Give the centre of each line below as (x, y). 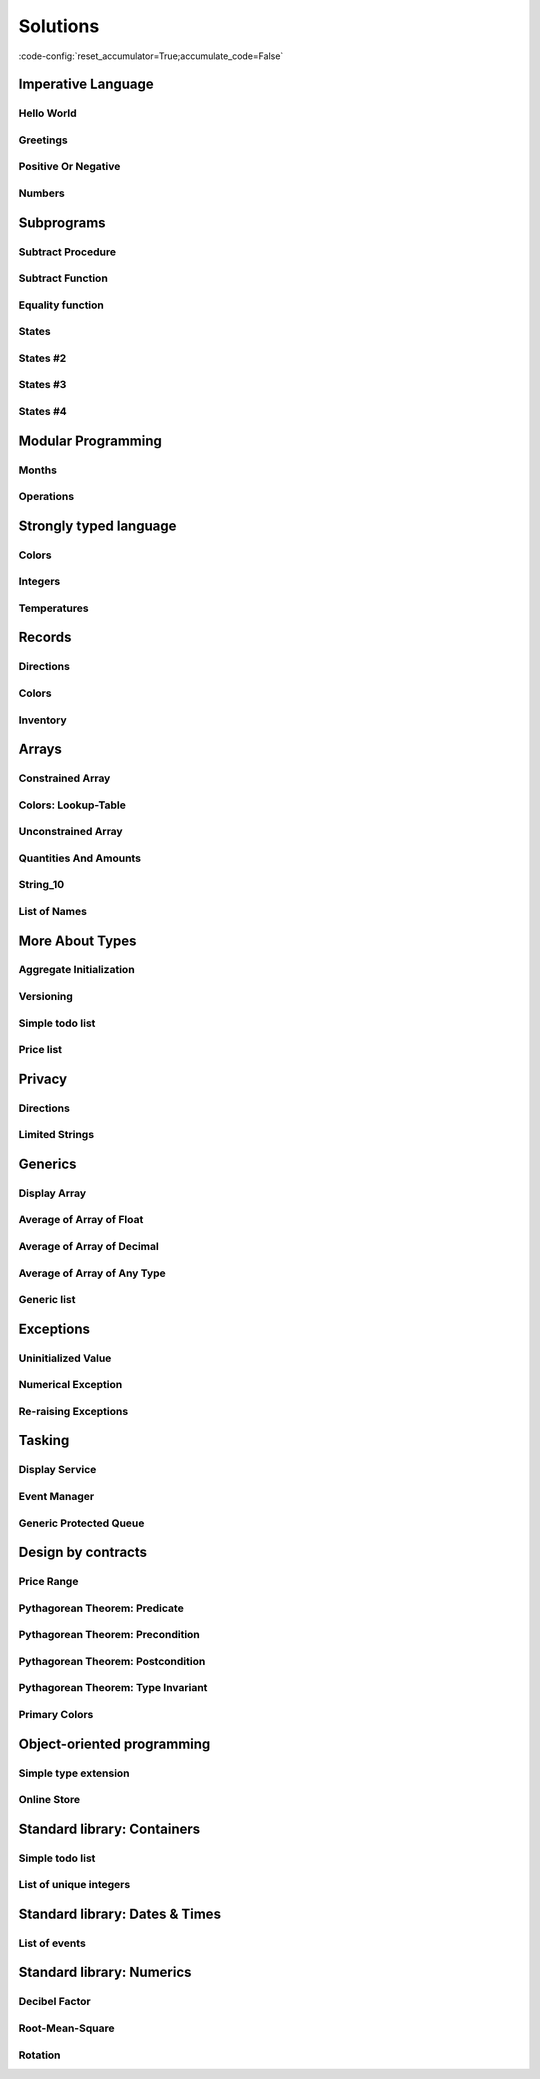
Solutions (59, 26)
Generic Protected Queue (81, 1523)
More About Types (77, 940)
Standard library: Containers (109, 1828)
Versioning (46, 997)
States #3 (42, 385)
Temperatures (53, 608)
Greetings (43, 140)
